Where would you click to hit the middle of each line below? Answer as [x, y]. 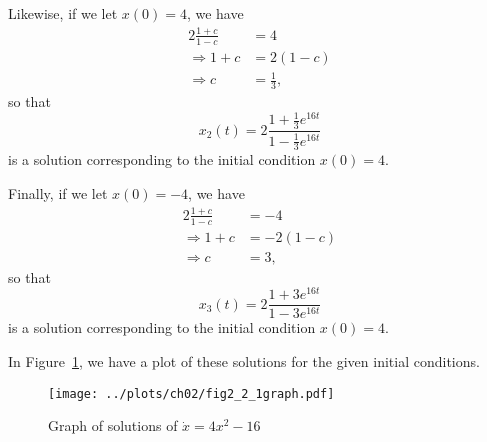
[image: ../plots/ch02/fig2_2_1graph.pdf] [191, 393]
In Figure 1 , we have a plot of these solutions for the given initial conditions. [244, 361]
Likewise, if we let [63, 13]
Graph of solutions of [113, 425]
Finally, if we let [58, 192]
